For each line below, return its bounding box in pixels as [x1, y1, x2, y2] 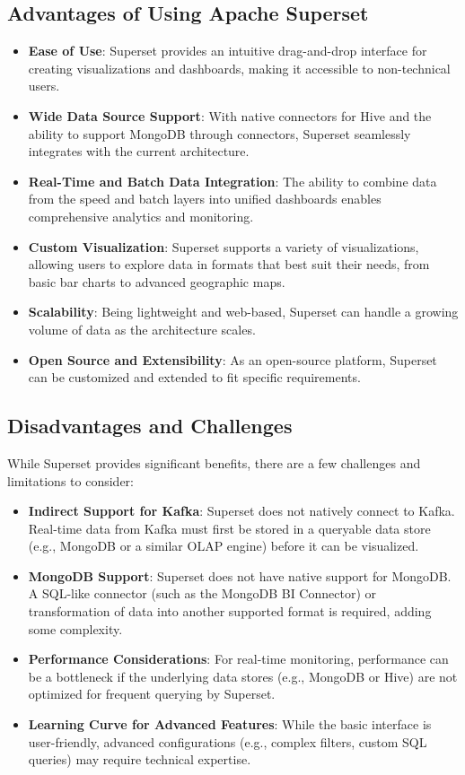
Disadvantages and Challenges [7, 412, 293, 440]
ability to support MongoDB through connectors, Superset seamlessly [28, 124, 411, 143]
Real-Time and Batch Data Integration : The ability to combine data [28, 171, 437, 190]
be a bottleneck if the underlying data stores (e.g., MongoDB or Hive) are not [28, 666, 458, 685]
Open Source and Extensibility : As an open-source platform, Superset [28, 350, 437, 369]
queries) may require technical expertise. [28, 750, 251, 769]
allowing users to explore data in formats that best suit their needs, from [28, 255, 430, 274]
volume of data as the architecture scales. [28, 319, 256, 338]
